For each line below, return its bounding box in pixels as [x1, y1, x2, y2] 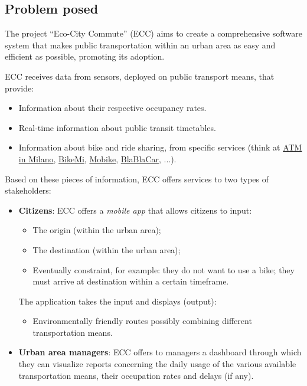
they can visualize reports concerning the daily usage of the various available [18, 358, 296, 370]
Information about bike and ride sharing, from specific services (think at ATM [18, 141, 302, 153]
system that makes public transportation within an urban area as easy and [5, 38, 276, 51]
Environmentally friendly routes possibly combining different [32, 315, 252, 327]
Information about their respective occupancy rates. [18, 102, 207, 114]
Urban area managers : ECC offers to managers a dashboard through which [18, 346, 302, 358]
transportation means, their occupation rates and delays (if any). [18, 369, 254, 381]
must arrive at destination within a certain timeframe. [32, 275, 229, 287]
